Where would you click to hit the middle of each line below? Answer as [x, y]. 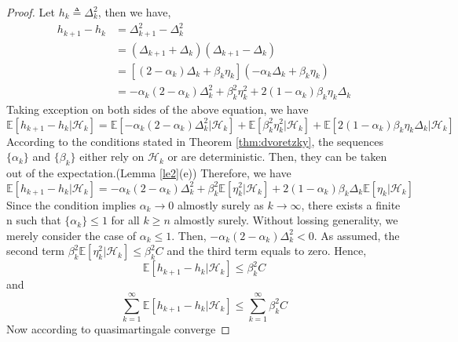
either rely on [112, 156]
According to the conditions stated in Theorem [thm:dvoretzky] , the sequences [195, 141]
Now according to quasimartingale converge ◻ [118, 329]
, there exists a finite [351, 204]
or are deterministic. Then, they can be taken [277, 156]
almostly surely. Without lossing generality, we [286, 220]
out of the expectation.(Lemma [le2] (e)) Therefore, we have [149, 172]
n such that [34, 220]
